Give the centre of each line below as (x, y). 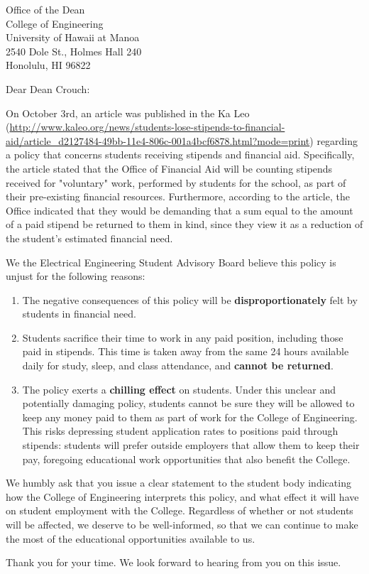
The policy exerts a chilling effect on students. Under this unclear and (179, 389)
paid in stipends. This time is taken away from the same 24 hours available (186, 351)
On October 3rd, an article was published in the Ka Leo (128, 113)
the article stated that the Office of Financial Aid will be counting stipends (169, 168)
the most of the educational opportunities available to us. (131, 538)
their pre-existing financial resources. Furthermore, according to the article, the (178, 196)
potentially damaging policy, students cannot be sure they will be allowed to (188, 403)
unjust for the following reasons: (76, 276)
